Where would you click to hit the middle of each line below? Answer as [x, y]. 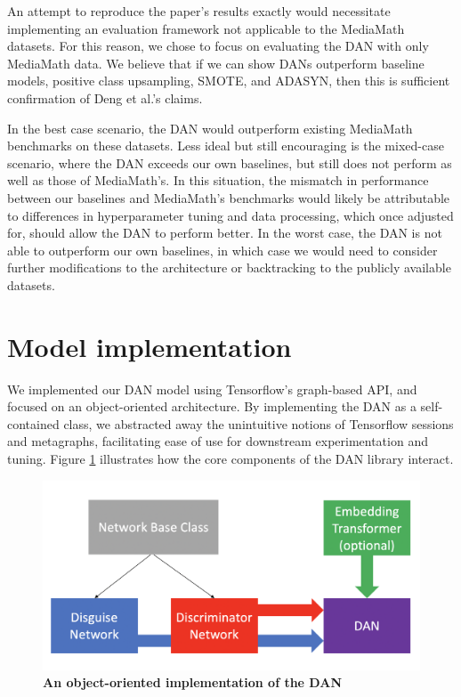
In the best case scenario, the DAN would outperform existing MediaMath [210, 128]
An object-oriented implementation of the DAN [193, 682]
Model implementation [150, 346]
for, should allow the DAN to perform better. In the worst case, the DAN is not [225, 233]
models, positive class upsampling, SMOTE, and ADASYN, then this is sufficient [229, 81]
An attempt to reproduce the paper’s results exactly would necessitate [199, 11]
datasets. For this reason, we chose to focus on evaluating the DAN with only [218, 46]
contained [33, 423]
